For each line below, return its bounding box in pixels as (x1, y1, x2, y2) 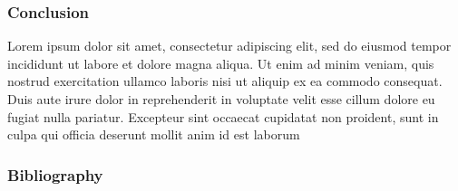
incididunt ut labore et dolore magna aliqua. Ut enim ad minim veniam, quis (7, 53, 434, 72)
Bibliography (7, 163, 103, 186)
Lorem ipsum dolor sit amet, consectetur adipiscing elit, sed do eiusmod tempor (7, 36, 452, 55)
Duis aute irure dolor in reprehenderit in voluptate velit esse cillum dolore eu (7, 90, 435, 108)
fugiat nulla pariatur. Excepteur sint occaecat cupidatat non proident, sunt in (7, 107, 439, 126)
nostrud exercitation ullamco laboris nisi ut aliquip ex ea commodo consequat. (7, 72, 443, 91)
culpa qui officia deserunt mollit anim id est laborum (7, 125, 300, 144)
